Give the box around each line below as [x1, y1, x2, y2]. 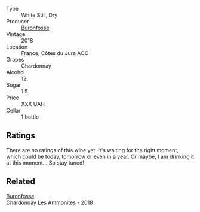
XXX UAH [21, 101, 45, 107]
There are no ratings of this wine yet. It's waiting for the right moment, [6, 146, 179, 153]
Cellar [6, 107, 21, 114]
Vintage [6, 31, 26, 38]
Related [6, 177, 36, 187]
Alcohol [6, 69, 25, 75]
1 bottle [21, 113, 39, 120]
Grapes [6, 56, 24, 63]
